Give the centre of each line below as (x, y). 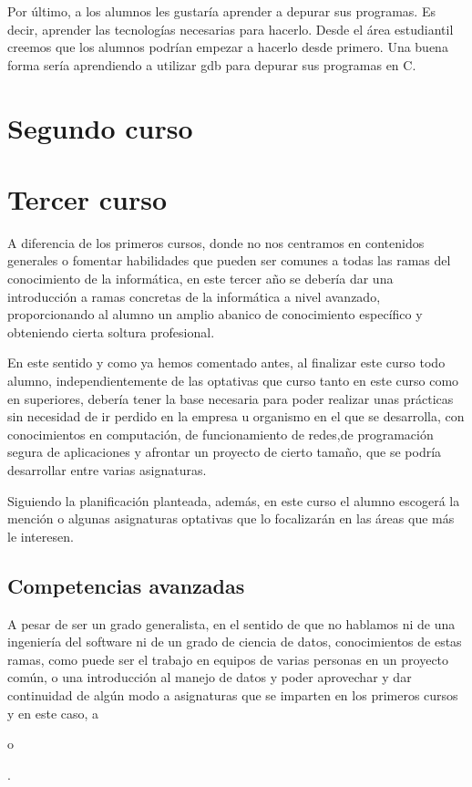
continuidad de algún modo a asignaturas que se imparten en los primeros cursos (233, 694)
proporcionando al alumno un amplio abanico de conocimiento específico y (215, 314)
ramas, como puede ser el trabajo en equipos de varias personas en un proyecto (228, 659)
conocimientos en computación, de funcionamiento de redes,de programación (221, 434)
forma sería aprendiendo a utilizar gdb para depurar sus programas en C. (212, 64)
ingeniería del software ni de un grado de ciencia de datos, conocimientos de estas (235, 642)
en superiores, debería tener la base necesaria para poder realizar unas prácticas (231, 398)
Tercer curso (87, 198)
